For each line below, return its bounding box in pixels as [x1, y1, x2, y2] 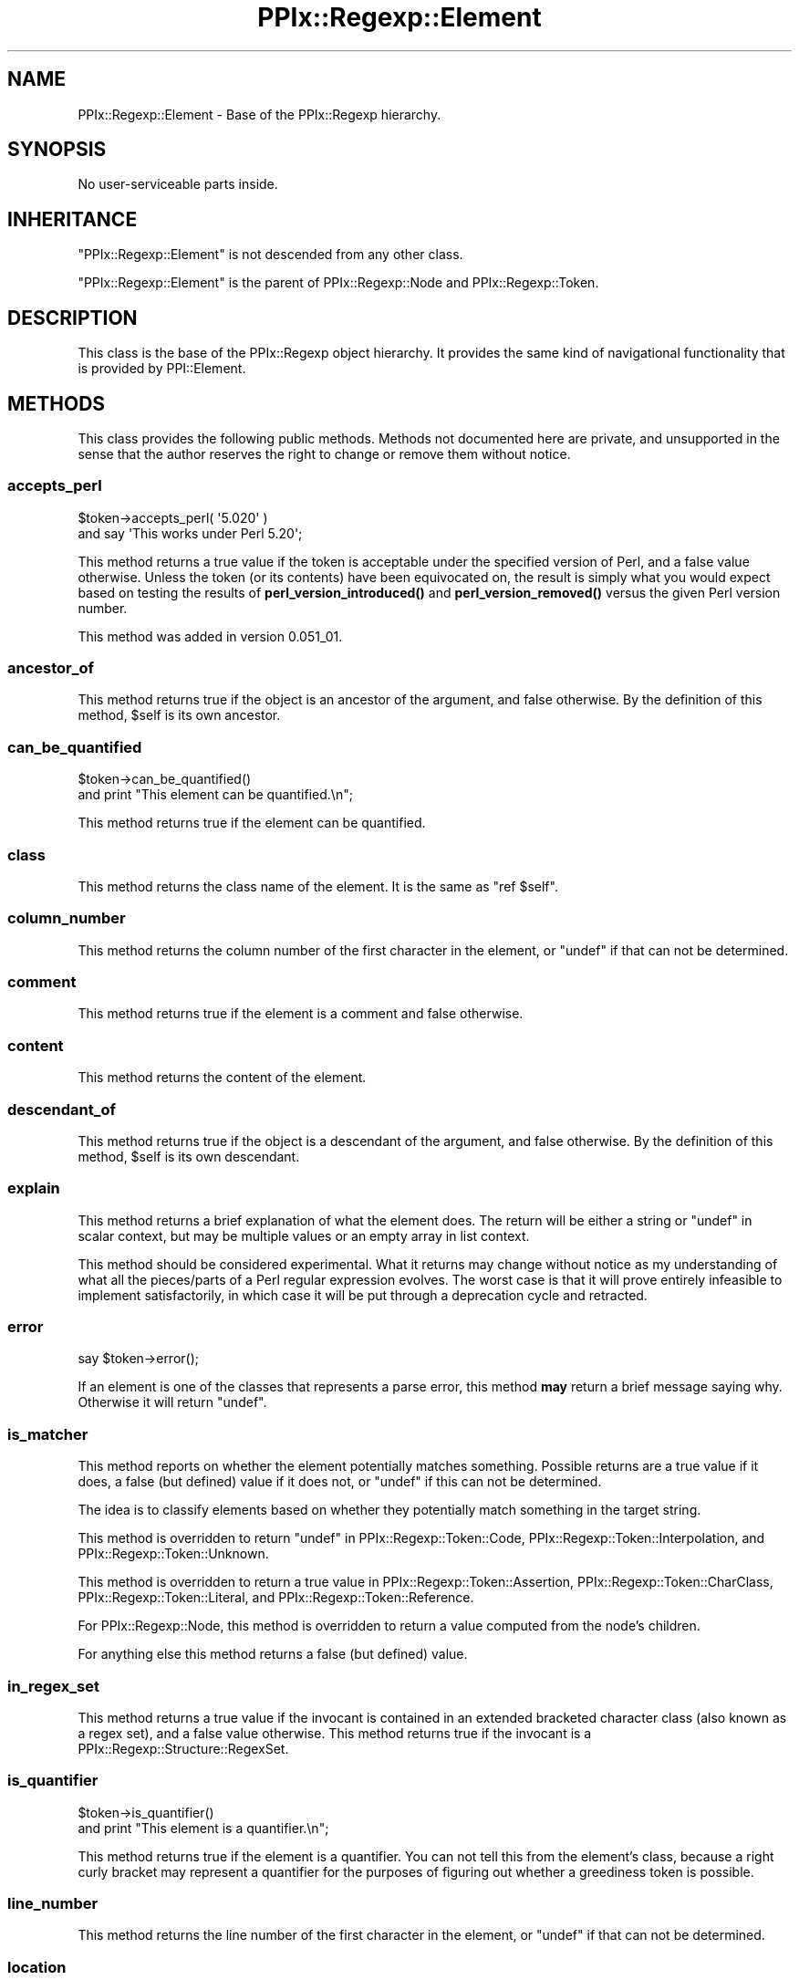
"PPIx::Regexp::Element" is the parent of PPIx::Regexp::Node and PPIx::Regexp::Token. [78, 275, 599, 291]
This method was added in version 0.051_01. [78, 628, 343, 644]
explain [7, 1179, 60, 1198]
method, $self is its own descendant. [78, 1148, 300, 1164]
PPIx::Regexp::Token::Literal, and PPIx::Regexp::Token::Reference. [78, 1589, 474, 1606]
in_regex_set [7, 1676, 99, 1695]
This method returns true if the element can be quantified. [78, 815, 426, 831]
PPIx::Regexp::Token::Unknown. [78, 1546, 269, 1562]
